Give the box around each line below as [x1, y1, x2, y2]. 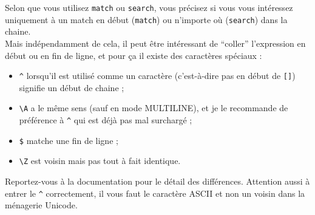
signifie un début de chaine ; [19, 81, 124, 94]
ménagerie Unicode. [5, 199, 78, 211]
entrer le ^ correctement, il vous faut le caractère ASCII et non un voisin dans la [5, 186, 305, 199]
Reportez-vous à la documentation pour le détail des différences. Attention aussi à [5, 174, 310, 187]
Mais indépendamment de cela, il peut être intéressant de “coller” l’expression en [5, 36, 306, 49]
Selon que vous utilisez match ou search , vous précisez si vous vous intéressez [5, 1, 293, 13]
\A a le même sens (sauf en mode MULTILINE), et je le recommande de [19, 101, 288, 114]
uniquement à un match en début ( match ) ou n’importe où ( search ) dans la [5, 13, 288, 26]
